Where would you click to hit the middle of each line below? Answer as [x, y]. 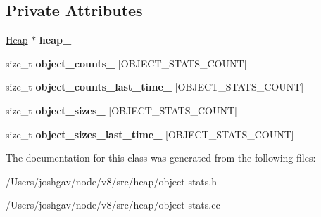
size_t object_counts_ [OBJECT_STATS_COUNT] [126, 63]
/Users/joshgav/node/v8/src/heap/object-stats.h [111, 181]
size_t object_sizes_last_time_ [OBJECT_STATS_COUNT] [150, 134]
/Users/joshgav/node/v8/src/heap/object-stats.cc [113, 205]
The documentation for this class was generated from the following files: [161, 158]
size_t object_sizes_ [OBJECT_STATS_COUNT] [121, 110]
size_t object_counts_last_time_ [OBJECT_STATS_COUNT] [155, 87]
